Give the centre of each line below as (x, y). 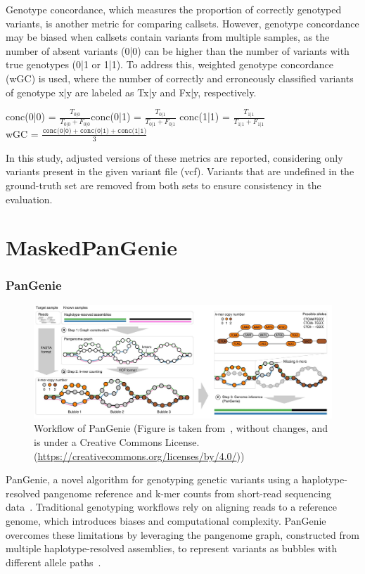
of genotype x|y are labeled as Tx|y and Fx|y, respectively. (131, 92)
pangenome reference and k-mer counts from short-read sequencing (187, 493)
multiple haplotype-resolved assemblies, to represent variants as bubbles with (172, 548)
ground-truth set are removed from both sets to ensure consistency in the (164, 185)
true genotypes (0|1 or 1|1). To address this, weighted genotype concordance (169, 64)
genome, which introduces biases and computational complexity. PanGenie (166, 520)
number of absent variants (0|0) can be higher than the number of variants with (178, 50)
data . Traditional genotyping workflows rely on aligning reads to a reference (171, 507)
